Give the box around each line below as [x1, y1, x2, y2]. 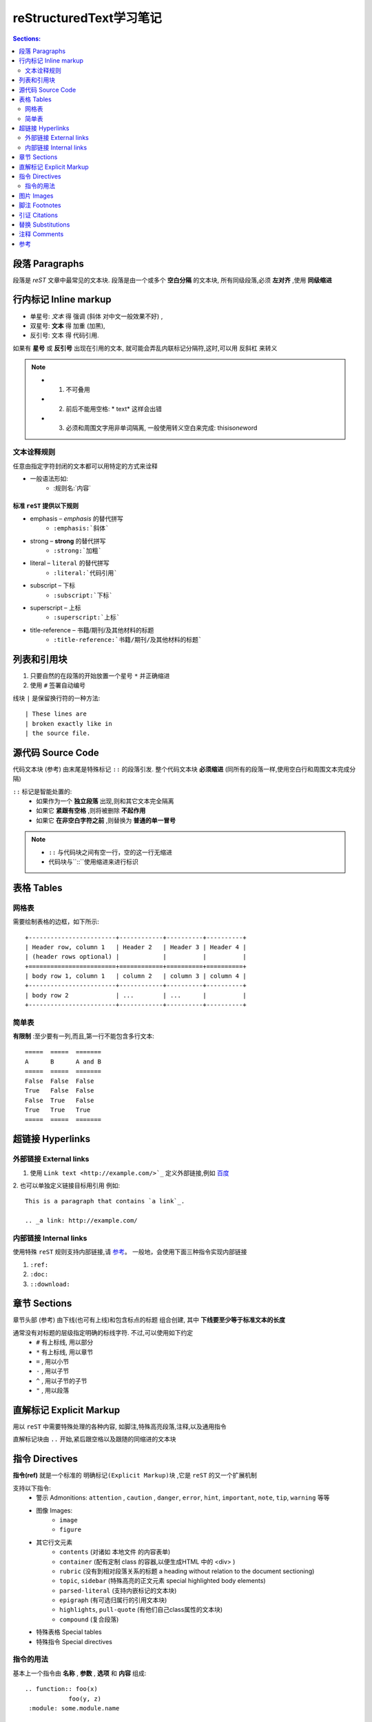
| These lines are [25, 710, 87, 718]
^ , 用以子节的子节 [36, 1376, 87, 1384]
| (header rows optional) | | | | [25, 953, 247, 961]
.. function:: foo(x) [25, 1685, 98, 1693]
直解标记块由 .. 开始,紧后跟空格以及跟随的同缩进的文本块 [12, 1435, 176, 1443]
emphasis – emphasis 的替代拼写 [30, 514, 124, 523]
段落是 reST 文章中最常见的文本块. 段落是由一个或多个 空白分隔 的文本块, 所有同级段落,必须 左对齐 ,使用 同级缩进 [12, 276, 332, 284]
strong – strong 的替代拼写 [30, 537, 106, 545]
